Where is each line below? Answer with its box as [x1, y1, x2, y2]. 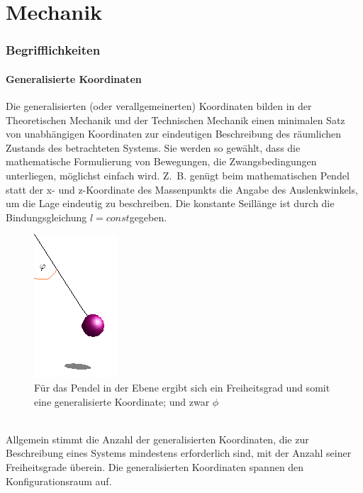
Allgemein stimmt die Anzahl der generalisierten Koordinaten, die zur [6, 431, 309, 446]
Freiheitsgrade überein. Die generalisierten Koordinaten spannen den [6, 459, 304, 474]
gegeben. [129, 209, 167, 224]
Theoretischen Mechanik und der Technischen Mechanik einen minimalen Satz [6, 112, 345, 127]
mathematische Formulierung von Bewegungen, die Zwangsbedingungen [6, 154, 317, 169]
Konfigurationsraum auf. [6, 473, 112, 488]
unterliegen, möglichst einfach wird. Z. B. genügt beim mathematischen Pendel [6, 167, 350, 182]
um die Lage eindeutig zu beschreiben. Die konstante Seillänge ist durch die [6, 196, 335, 211]
